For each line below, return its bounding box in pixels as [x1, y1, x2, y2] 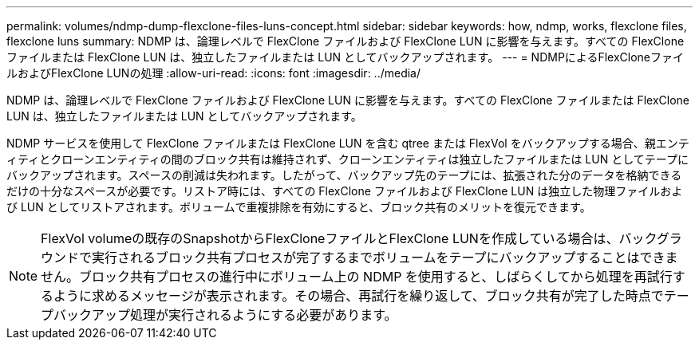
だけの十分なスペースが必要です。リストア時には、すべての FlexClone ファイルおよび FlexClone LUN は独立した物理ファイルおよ [6, 184, 683, 198]
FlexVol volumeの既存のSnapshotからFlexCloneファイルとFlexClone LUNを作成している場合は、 [41, 230, 619, 246]
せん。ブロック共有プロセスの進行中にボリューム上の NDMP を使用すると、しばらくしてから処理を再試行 [41, 269, 673, 285]
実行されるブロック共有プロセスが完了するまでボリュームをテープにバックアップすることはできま [92, 250, 678, 265]
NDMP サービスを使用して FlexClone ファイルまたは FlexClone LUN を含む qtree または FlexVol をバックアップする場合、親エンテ [6, 136, 689, 150]
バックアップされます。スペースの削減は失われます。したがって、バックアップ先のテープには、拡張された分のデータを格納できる [6, 168, 682, 182]
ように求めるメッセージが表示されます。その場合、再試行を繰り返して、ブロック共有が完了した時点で [53, 288, 664, 304]
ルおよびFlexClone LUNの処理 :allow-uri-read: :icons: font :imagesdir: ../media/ [6, 66, 421, 80]
